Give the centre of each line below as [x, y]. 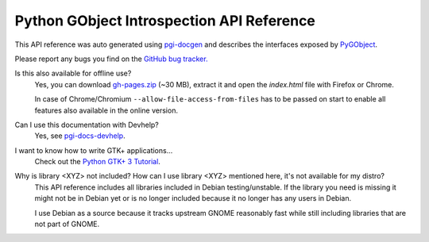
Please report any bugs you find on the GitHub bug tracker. [111, 59]
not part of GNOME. [67, 224]
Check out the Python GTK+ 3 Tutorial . [97, 162]
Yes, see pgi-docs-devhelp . [80, 136]
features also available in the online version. [106, 110]
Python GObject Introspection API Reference [165, 21]
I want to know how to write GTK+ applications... [94, 150]
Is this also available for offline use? [73, 73]
